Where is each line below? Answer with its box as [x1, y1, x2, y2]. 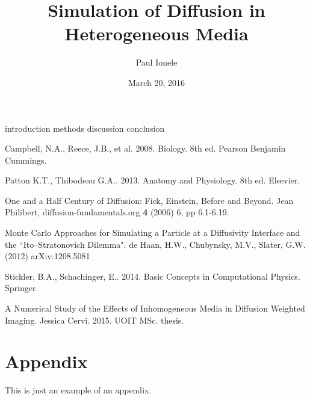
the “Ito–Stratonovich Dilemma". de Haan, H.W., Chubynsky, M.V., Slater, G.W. [5, 238, 306, 250]
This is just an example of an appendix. [5, 384, 152, 396]
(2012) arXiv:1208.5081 [5, 250, 90, 262]
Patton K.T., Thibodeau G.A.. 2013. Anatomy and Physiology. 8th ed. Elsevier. [5, 174, 300, 186]
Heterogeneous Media [64, 21, 249, 46]
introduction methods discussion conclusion [5, 122, 165, 134]
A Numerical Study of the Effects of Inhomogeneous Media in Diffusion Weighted [5, 302, 305, 315]
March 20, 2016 [128, 76, 185, 88]
